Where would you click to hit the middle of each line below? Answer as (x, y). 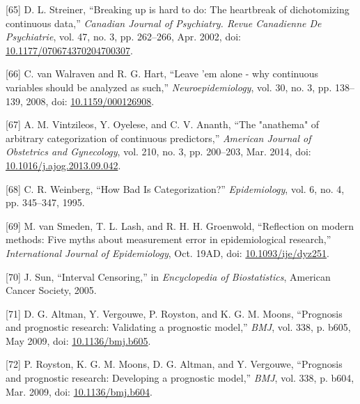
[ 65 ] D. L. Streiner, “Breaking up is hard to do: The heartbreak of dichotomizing (178, 9)
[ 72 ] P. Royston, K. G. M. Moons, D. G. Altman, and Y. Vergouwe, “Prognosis (174, 364)
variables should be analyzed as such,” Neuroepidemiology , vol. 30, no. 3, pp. (169, 87)
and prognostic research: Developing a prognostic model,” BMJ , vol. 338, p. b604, (180, 378)
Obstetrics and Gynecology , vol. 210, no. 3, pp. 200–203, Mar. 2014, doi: (158, 151)
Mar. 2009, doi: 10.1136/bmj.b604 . (79, 391)
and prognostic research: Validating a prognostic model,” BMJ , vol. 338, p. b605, (178, 327)
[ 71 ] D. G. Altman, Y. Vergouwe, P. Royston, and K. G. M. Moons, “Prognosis (174, 313)
